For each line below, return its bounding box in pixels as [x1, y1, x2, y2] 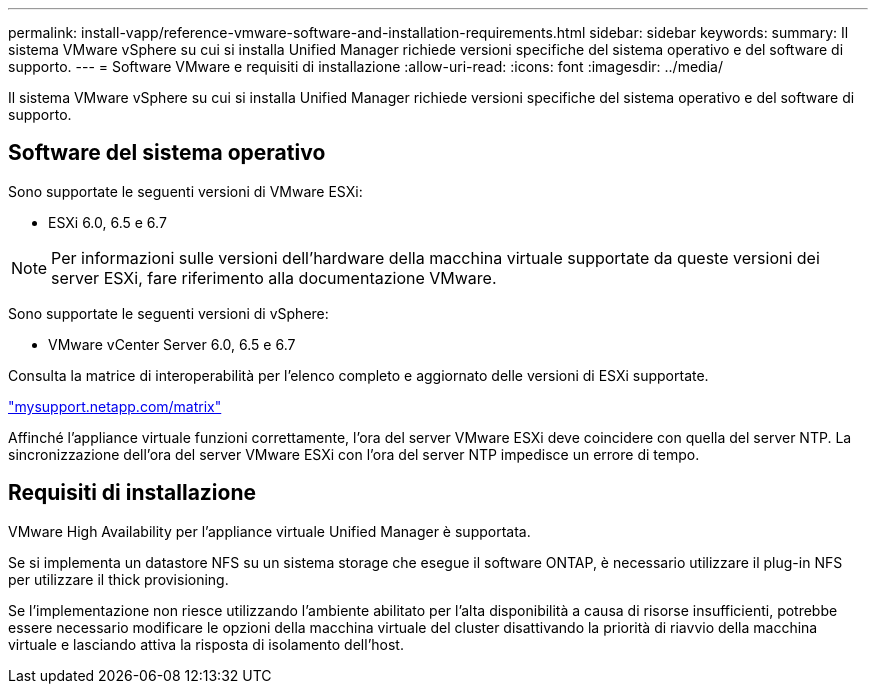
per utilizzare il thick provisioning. [8, 570, 229, 588]
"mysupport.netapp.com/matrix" [8, 397, 222, 415]
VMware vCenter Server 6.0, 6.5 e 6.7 [48, 335, 296, 353]
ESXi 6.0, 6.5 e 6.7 [48, 213, 167, 231]
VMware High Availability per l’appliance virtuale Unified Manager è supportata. [8, 522, 531, 540]
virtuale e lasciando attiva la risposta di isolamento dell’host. [8, 635, 404, 653]
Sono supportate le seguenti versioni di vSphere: [8, 304, 329, 322]
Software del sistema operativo [8, 140, 326, 166]
